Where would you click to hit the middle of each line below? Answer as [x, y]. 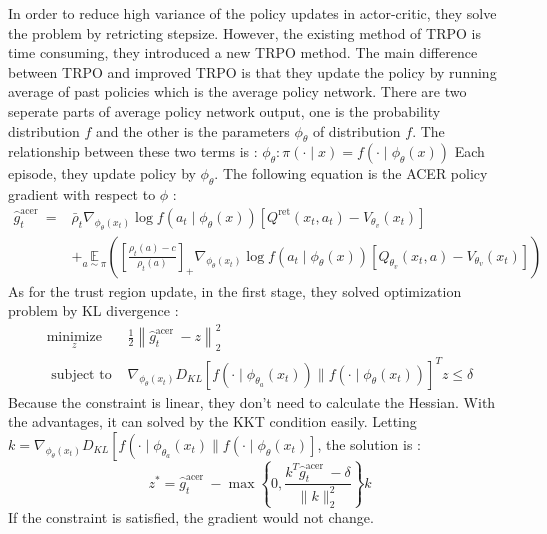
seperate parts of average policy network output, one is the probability [224, 110]
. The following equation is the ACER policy [351, 173]
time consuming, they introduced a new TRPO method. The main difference [243, 52]
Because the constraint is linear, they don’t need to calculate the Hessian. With [252, 401]
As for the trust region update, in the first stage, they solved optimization [235, 290]
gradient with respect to [82, 194]
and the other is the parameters [192, 130]
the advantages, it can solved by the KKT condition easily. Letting [212, 421]
